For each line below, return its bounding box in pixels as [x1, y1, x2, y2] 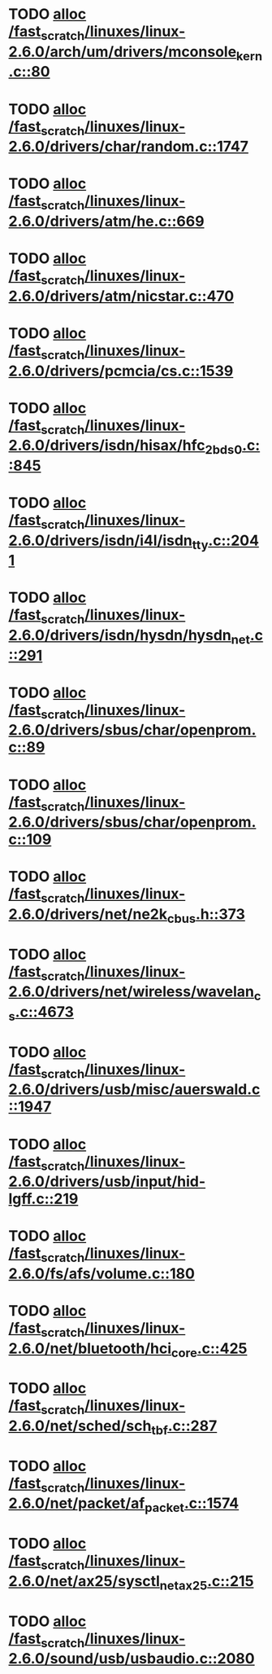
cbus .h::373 [166, 905, 246, 926]
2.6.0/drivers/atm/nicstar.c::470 [8, 287, 235, 305]
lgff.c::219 [8, 1190, 79, 1208]
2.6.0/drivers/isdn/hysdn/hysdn [8, 626, 231, 644]
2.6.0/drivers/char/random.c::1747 [8, 138, 249, 156]
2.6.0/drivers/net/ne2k [8, 905, 168, 923]
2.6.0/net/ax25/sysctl [8, 1571, 161, 1590]
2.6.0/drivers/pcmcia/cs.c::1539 [8, 362, 234, 380]
